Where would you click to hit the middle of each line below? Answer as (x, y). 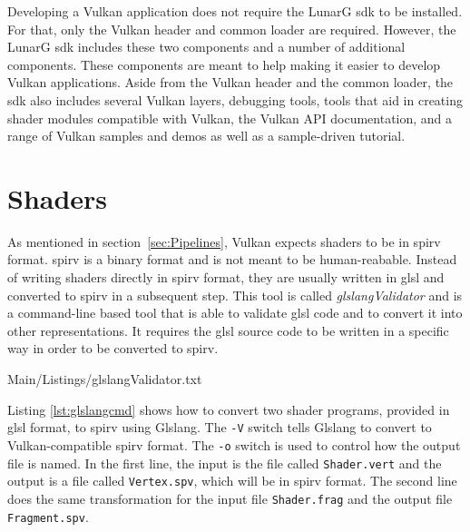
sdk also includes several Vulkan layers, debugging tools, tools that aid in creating (235, 99)
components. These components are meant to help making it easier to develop (224, 64)
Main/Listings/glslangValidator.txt (105, 379)
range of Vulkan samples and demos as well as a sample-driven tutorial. (206, 136)
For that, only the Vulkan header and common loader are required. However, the (232, 29)
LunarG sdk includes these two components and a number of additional (206, 47)
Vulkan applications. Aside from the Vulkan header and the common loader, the (230, 82)
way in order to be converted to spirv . (113, 348)
